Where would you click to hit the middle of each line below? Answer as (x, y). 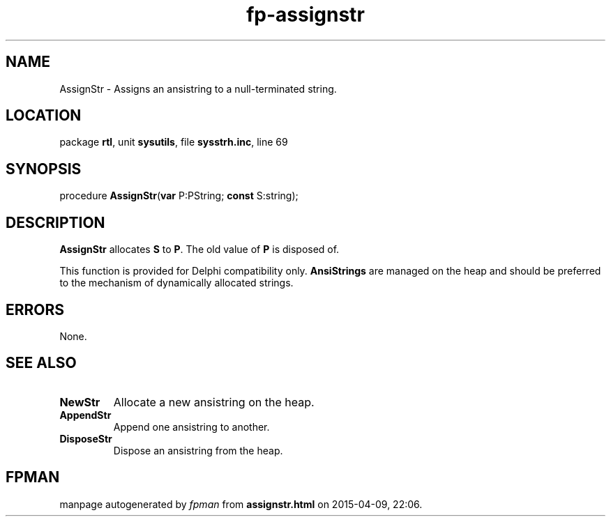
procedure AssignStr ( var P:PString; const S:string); (179, 196)
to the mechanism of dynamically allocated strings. (176, 283)
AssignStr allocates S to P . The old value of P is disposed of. (199, 250)
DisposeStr (86, 438)
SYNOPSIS (44, 169)
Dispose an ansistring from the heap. (198, 450)
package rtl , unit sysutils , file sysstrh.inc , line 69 (174, 142)
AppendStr (85, 415)
